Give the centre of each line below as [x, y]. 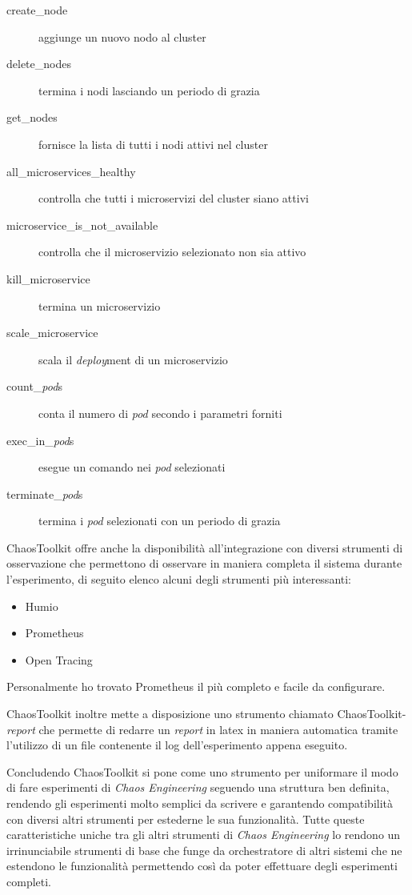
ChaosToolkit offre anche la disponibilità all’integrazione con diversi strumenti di [205, 547]
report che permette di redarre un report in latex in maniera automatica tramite [202, 729]
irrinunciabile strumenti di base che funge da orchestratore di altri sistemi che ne [204, 850]
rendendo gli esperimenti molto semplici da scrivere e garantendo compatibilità [200, 803]
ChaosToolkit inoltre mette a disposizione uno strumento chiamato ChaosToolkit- [206, 714]
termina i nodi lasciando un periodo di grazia [149, 90]
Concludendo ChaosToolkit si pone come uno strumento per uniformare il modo [202, 771]
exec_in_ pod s [40, 440]
